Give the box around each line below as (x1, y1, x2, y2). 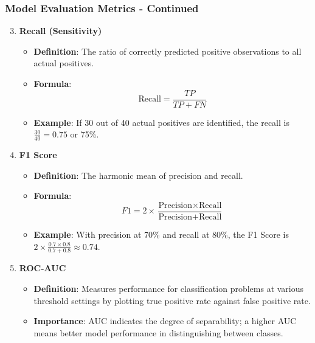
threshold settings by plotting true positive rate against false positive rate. (33, 294, 311, 307)
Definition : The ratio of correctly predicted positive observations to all (33, 44, 302, 57)
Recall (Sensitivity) (19, 24, 102, 37)
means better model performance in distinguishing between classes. (33, 326, 283, 339)
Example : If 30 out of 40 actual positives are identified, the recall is (33, 116, 289, 128)
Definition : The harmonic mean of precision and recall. (33, 168, 243, 181)
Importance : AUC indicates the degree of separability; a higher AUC (33, 314, 297, 327)
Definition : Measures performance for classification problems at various (33, 282, 304, 294)
